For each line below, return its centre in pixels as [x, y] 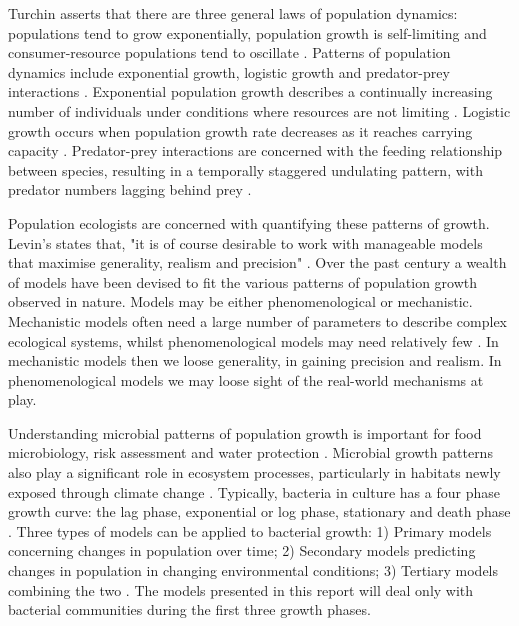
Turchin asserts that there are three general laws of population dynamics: [233, 13]
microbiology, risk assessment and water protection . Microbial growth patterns [250, 452]
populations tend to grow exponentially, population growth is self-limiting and [247, 32]
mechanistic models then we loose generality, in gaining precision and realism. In [255, 360]
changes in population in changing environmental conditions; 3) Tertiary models [253, 570]
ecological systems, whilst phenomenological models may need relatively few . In [253, 340]
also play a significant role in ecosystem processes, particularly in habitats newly [254, 472]
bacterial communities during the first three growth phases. [189, 609]
